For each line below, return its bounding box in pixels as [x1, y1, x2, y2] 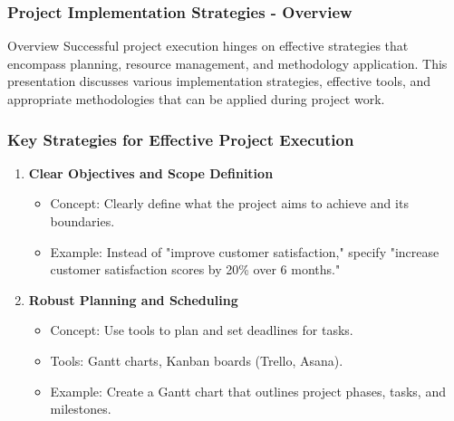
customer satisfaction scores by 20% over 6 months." [50, 260, 341, 279]
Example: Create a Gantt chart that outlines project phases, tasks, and [50, 381, 446, 400]
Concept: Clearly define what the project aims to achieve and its [50, 194, 409, 213]
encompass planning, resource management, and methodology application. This [7, 53, 448, 72]
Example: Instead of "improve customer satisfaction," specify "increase [50, 242, 440, 261]
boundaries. [50, 212, 115, 230]
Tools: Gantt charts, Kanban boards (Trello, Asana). [50, 350, 343, 369]
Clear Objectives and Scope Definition [28, 163, 274, 182]
